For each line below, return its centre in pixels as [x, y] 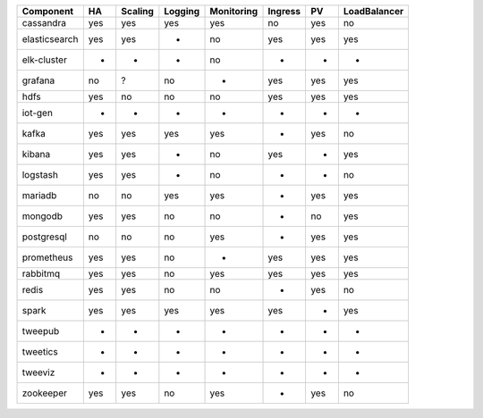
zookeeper [44, 393]
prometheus [47, 257]
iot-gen [38, 113]
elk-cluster [44, 60]
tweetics [40, 351]
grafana [38, 80]
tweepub [41, 331]
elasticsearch [50, 39]
